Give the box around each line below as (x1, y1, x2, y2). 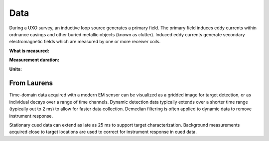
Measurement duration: (9, 57, 60, 63)
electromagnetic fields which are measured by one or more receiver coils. (9, 39, 161, 45)
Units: (9, 66, 22, 72)
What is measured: (9, 48, 49, 54)
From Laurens (9, 79, 53, 87)
